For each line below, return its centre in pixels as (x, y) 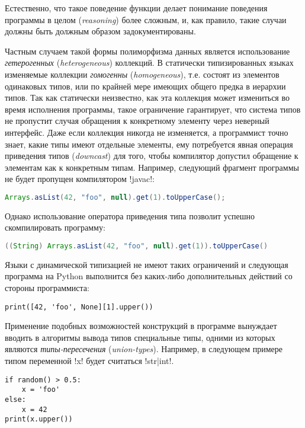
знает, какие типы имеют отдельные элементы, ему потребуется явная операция (149, 144)
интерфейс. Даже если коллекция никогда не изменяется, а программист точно (147, 132)
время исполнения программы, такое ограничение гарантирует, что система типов (153, 109)
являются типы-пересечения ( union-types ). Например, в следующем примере (144, 349)
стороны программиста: (47, 288)
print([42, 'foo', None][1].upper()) (79, 307)
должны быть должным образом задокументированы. (100, 31)
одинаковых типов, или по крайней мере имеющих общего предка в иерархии (145, 86)
